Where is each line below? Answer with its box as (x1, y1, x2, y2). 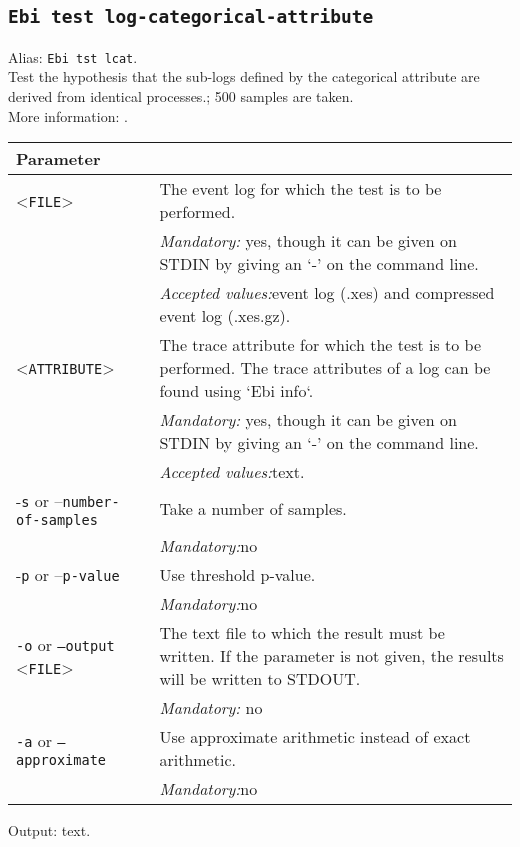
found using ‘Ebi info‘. (159, 379, 314, 403)
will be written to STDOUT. (159, 667, 361, 691)
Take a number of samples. (159, 497, 347, 521)
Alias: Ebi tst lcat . (8, 46, 138, 67)
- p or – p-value (16, 563, 120, 587)
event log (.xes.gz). (159, 304, 291, 328)
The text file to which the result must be (159, 621, 445, 645)
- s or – (16, 489, 63, 513)
